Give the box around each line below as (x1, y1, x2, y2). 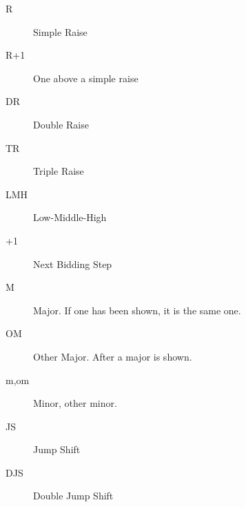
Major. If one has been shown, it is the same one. (33, 303, 241, 317)
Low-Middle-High (33, 210, 107, 224)
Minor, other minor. (33, 396, 117, 410)
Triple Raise (33, 164, 84, 178)
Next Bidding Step (33, 256, 112, 271)
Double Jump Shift (33, 488, 114, 503)
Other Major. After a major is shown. (33, 349, 192, 363)
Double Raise (33, 117, 89, 131)
